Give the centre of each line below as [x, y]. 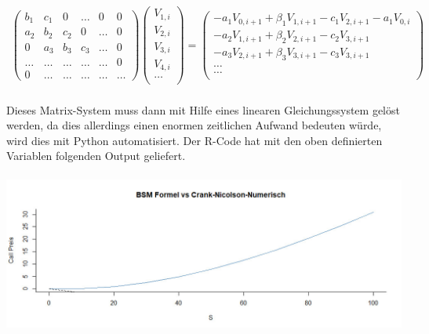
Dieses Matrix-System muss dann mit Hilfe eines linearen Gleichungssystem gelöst [203, 109]
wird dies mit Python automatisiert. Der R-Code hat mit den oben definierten [195, 140]
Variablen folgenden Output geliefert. [96, 156]
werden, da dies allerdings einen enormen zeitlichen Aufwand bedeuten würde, [194, 125]
